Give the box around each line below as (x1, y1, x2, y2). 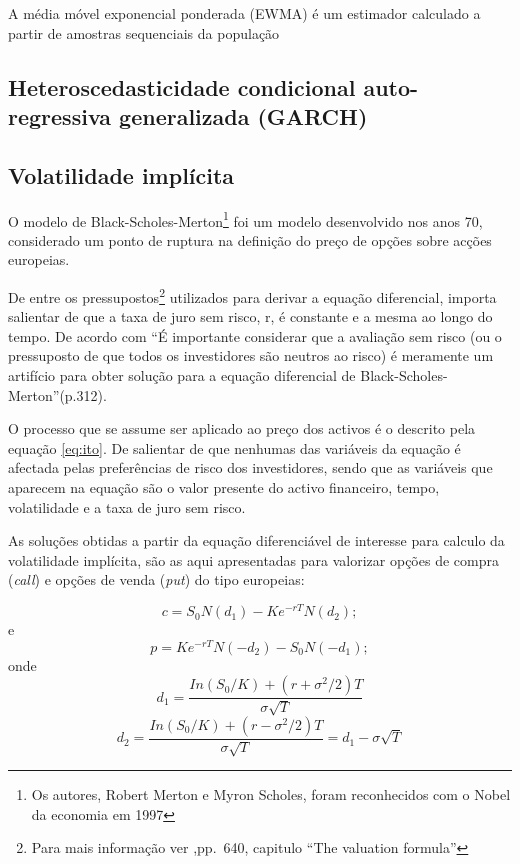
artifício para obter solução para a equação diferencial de (8, 365, 356, 386)
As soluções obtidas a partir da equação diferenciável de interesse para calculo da (8, 530, 505, 551)
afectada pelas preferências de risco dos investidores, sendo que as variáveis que (8, 457, 493, 478)
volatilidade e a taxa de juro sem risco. (8, 496, 246, 517)
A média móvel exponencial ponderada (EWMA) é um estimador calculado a (8, 3, 481, 23)
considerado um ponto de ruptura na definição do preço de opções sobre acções (8, 229, 492, 250)
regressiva (8, 100, 112, 131)
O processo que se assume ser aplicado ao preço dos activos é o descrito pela (8, 418, 476, 439)
